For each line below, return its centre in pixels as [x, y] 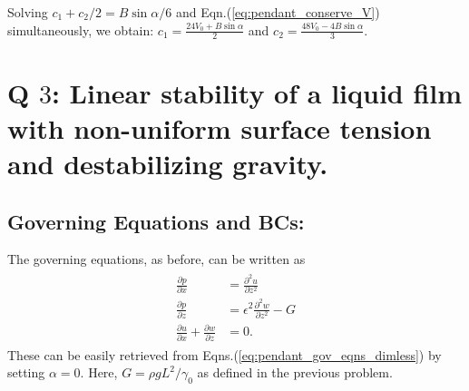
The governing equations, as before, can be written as [156, 259]
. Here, [99, 372]
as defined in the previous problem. [295, 372]
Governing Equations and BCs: [156, 221]
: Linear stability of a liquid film [257, 92]
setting [26, 372]
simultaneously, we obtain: [81, 29]
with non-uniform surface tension [220, 127]
